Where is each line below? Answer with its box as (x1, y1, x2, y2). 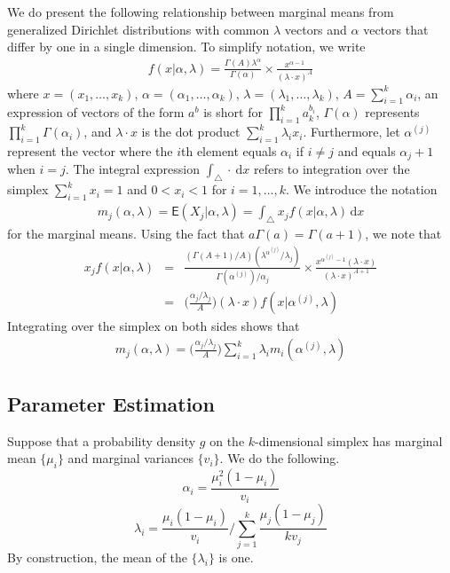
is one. (218, 548, 254, 567)
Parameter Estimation (7, 389, 215, 417)
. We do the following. (219, 449, 340, 467)
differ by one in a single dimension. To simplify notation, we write (7, 37, 366, 56)
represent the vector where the (7, 142, 173, 161)
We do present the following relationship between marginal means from (7, 3, 394, 20)
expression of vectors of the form (7, 103, 185, 122)
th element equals (181, 142, 277, 161)
